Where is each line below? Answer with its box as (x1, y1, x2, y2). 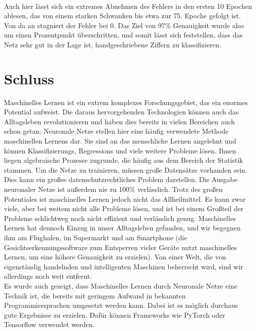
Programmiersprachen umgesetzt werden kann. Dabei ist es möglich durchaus (4, 300, 238, 310)
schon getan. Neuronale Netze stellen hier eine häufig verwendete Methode (4, 126, 229, 136)
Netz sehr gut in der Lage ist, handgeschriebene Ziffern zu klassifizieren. (4, 39, 221, 49)
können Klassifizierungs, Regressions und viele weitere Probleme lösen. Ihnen (4, 145, 236, 155)
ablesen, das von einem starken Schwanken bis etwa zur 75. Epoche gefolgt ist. (4, 10, 241, 21)
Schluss (4, 68, 54, 88)
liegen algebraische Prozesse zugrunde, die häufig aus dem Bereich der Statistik (4, 155, 243, 165)
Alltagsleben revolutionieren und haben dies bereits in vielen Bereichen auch (4, 116, 235, 126)
